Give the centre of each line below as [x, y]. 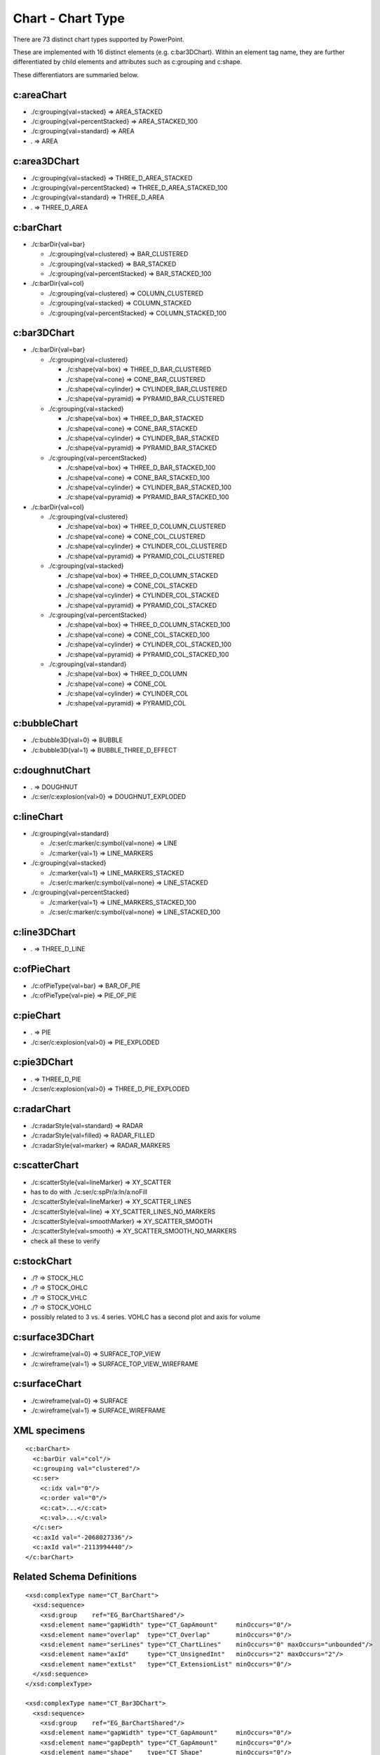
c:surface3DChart [54, 1337]
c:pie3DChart [43, 1062]
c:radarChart [42, 1109]
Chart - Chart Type [69, 18]
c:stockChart [42, 1261]
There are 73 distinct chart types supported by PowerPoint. [99, 39]
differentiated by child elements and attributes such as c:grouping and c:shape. [128, 62]
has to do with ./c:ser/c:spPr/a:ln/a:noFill [89, 1192]
